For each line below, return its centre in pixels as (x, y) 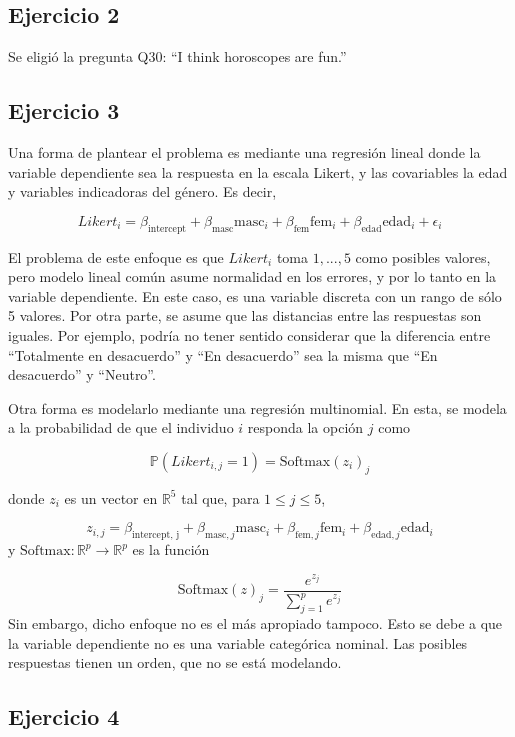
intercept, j (156, 535)
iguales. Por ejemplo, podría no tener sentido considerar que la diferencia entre (249, 334)
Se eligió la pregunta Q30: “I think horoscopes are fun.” (177, 56)
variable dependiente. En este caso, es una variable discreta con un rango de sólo (255, 295)
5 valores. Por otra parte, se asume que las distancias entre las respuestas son (245, 315)
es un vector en (111, 497)
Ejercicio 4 (64, 716)
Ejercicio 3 (64, 110)
